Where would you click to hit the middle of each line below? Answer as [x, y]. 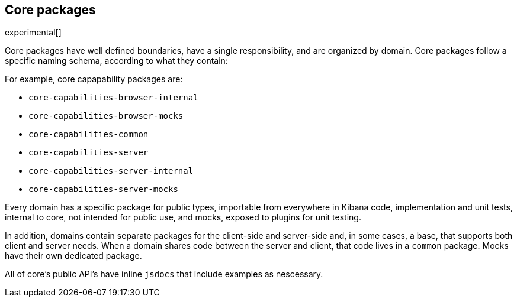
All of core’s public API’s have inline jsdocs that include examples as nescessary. [164, 274]
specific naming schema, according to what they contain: [116, 61]
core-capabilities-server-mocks [103, 189]
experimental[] [33, 33]
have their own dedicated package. [73, 256]
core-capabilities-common [89, 134]
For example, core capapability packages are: [94, 79]
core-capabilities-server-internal [111, 171]
